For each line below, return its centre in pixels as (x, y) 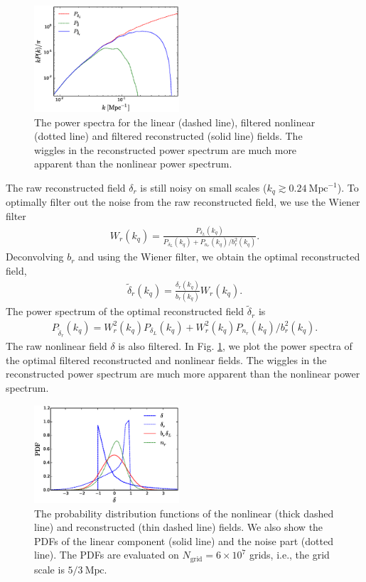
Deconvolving (35, 257)
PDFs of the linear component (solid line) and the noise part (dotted (184, 540)
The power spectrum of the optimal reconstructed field (125, 311)
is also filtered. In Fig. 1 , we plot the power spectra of (235, 346)
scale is (49, 569)
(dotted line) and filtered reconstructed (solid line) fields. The (168, 136)
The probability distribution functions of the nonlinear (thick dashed (184, 513)
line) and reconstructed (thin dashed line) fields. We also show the (179, 527)
